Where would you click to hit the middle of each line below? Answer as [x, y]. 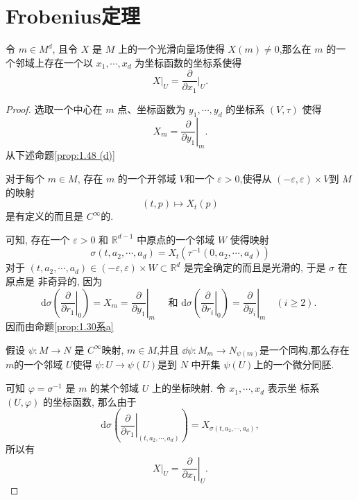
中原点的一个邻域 [176, 239]
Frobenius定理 [73, 16]
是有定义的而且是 [44, 216]
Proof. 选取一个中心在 [54, 109]
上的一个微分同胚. [294, 364]
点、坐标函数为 [152, 109]
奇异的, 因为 [75, 281]
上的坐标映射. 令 [189, 388]
